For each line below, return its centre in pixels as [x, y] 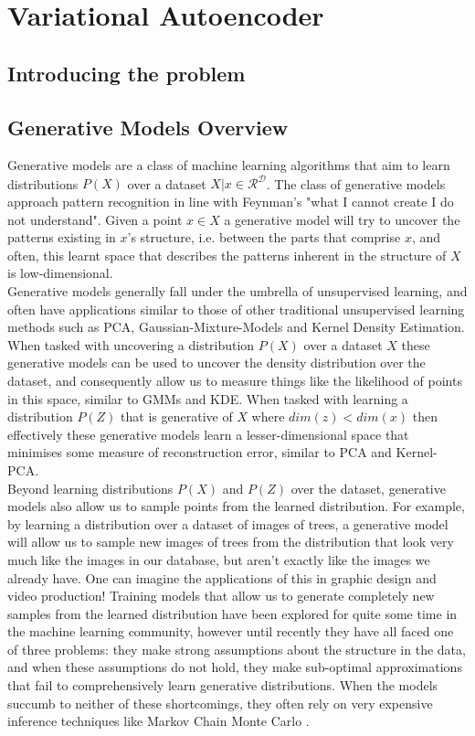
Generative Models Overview [148, 127]
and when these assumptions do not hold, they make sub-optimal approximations [235, 667]
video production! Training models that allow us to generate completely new [221, 596]
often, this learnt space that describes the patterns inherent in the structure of [227, 255]
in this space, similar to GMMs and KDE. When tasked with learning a [208, 398]
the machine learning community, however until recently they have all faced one [231, 631]
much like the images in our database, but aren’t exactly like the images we [219, 559]
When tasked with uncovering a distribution [131, 344]
